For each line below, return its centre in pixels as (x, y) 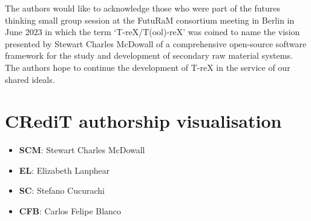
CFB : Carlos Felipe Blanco (70, 211)
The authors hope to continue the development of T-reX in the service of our (148, 67)
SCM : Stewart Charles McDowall (82, 150)
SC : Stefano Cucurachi (62, 190)
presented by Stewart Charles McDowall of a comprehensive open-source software (156, 43)
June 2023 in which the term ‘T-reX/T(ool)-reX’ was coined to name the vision (152, 32)
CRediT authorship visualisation (143, 121)
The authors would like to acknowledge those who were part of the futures (142, 8)
